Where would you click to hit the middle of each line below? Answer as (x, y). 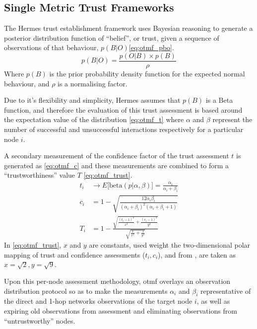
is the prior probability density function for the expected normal (147, 74)
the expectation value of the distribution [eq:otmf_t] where (94, 119)
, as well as (213, 301)
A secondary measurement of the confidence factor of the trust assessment (117, 156)
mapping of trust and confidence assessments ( (75, 254)
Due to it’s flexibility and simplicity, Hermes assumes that (92, 100)
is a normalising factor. (93, 83)
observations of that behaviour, (51, 47)
